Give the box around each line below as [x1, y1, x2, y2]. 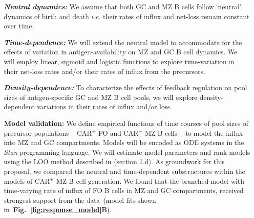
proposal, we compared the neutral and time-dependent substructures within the [4, 166, 245, 176]
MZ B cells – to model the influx [145, 127, 243, 138]
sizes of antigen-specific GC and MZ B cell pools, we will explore [4, 92, 198, 102]
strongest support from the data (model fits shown [4, 194, 156, 205]
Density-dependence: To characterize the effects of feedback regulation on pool [4, 82, 247, 93]
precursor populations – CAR [4, 127, 92, 138]
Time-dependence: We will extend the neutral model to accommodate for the [4, 37, 242, 47]
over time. [4, 21, 34, 31]
